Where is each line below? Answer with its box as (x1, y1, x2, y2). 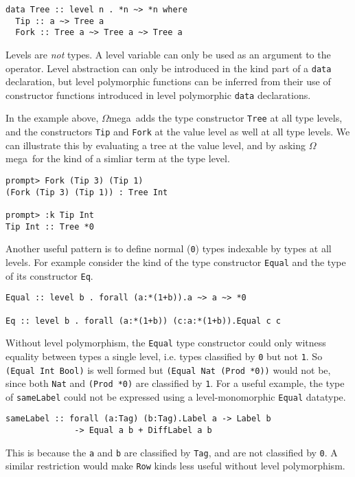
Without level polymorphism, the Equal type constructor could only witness (5, 335, 326, 350)
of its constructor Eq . (5, 268, 93, 282)
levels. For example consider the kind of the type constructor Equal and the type (5, 254, 346, 269)
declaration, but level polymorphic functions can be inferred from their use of (5, 74, 331, 89)
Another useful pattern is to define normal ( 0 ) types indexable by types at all (5, 241, 332, 256)
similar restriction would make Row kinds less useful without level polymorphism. (5, 458, 345, 473)
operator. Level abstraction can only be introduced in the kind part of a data (5, 60, 332, 75)
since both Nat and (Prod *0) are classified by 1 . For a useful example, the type (5, 376, 345, 390)
